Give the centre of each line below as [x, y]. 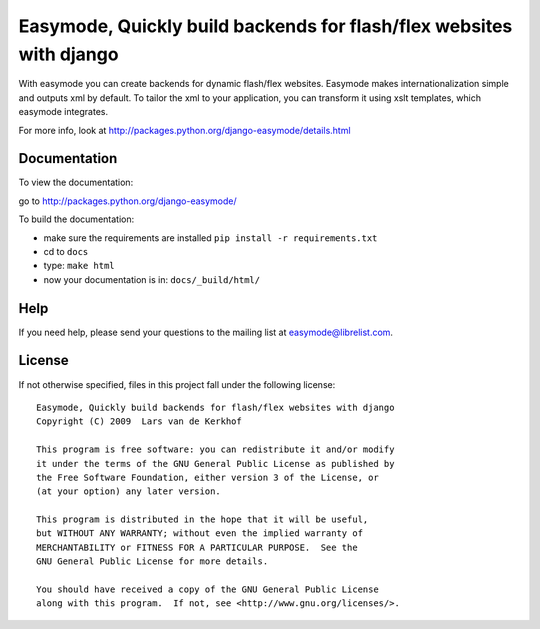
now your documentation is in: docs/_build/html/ [151, 279]
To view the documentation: [76, 182]
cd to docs [66, 251]
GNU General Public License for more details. [152, 561]
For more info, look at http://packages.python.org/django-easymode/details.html [184, 130]
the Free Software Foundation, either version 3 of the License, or [207, 477]
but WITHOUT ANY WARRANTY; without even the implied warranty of [200, 533]
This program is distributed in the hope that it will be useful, [202, 519]
